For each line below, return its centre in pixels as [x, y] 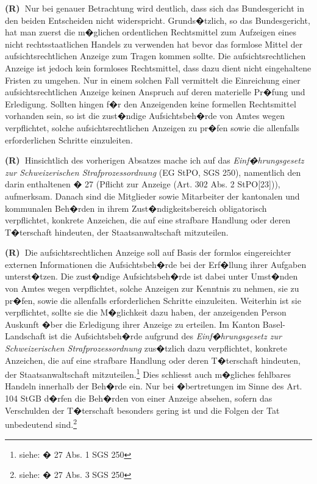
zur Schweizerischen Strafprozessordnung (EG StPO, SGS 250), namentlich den [153, 172]
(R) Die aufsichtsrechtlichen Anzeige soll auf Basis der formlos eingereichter [148, 252]
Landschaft [26, 336]
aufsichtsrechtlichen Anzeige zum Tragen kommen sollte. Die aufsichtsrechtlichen [155, 56]
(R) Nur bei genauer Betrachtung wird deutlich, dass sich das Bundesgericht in [155, 8]
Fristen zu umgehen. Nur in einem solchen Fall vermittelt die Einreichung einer [153, 80]
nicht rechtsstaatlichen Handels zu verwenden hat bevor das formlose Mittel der [154, 44]
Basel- [274, 324]
